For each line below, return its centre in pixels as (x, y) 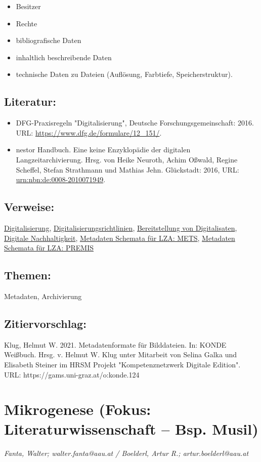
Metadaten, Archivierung (43, 296)
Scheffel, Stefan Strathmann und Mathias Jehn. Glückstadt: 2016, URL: (127, 169)
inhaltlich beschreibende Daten (64, 57)
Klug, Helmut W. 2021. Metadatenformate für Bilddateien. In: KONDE (115, 344)
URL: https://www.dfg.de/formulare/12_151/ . (89, 132)
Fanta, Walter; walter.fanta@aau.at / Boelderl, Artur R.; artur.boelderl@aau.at (126, 453)
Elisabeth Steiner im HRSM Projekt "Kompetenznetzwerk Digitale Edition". (122, 364)
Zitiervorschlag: (45, 323)
